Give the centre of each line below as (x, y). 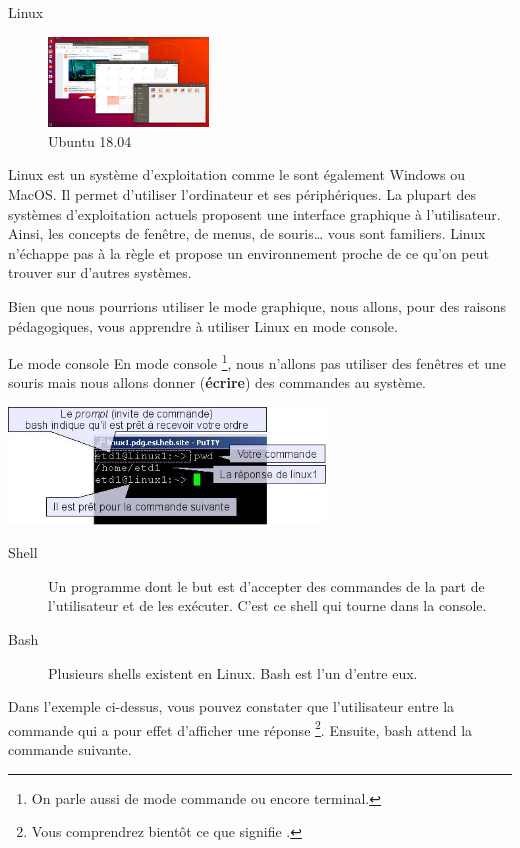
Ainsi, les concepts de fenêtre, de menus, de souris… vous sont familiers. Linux (247, 233)
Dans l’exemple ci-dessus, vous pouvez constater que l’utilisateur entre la (231, 706)
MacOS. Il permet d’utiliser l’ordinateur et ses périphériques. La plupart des (242, 193)
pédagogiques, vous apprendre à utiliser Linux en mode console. (203, 325)
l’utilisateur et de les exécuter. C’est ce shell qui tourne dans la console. (267, 605)
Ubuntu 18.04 (90, 140)
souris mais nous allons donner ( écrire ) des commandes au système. (217, 382)
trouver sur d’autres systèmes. (100, 272)
